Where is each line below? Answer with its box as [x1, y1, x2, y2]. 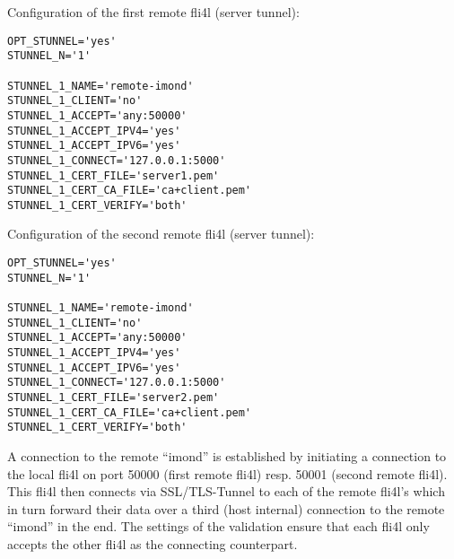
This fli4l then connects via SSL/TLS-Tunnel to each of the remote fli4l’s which [7, 482, 445, 501]
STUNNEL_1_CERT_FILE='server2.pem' [7, 390, 220, 404]
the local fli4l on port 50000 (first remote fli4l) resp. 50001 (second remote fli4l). [7, 464, 448, 483]
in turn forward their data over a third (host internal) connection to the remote [7, 499, 445, 518]
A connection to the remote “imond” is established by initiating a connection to [7, 446, 447, 465]
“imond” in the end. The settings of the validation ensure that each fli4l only [7, 517, 430, 536]
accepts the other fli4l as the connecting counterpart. [7, 534, 298, 553]
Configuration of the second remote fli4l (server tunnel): [7, 224, 315, 243]
